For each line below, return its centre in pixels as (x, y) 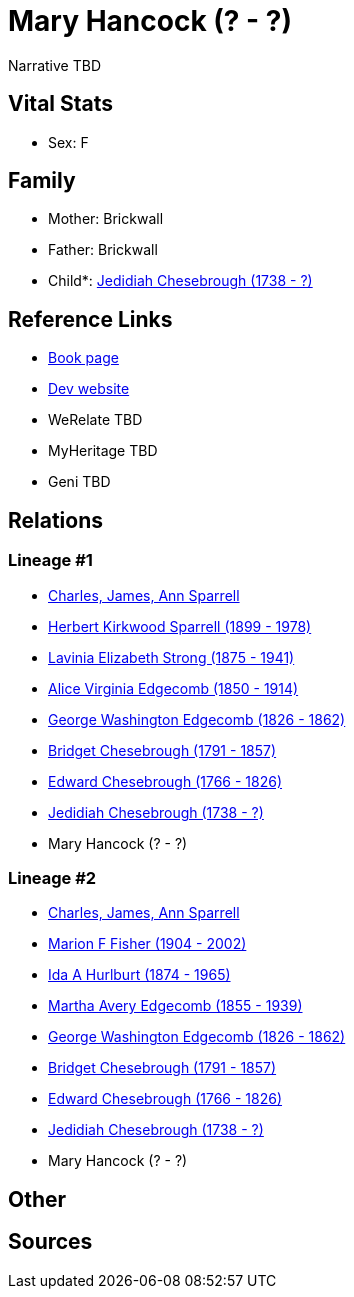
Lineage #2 (52, 877)
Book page (83, 358)
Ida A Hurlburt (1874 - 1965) (139, 975)
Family (42, 181)
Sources (50, 1242)
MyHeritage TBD (103, 451)
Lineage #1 (50, 560)
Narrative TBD (54, 65)
